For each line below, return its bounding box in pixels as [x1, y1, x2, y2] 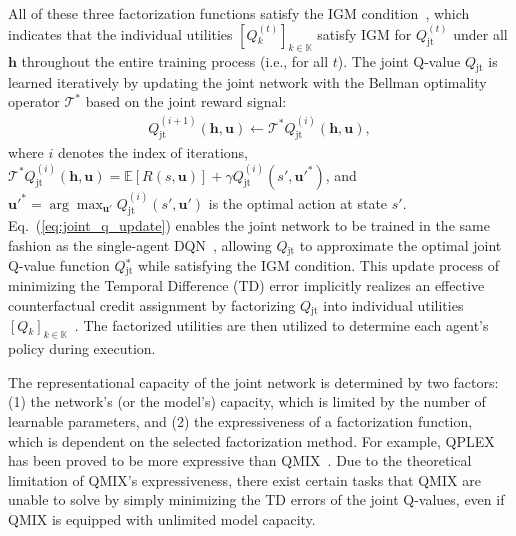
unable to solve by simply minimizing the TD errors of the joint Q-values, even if [8, 489, 505, 510]
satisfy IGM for [317, 23, 412, 44]
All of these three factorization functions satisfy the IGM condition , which [8, 3, 470, 23]
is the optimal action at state [208, 192, 388, 213]
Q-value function [8, 254, 110, 275]
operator [8, 91, 60, 112]
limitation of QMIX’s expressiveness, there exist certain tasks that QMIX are [8, 469, 481, 490]
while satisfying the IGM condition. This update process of [137, 254, 499, 275]
